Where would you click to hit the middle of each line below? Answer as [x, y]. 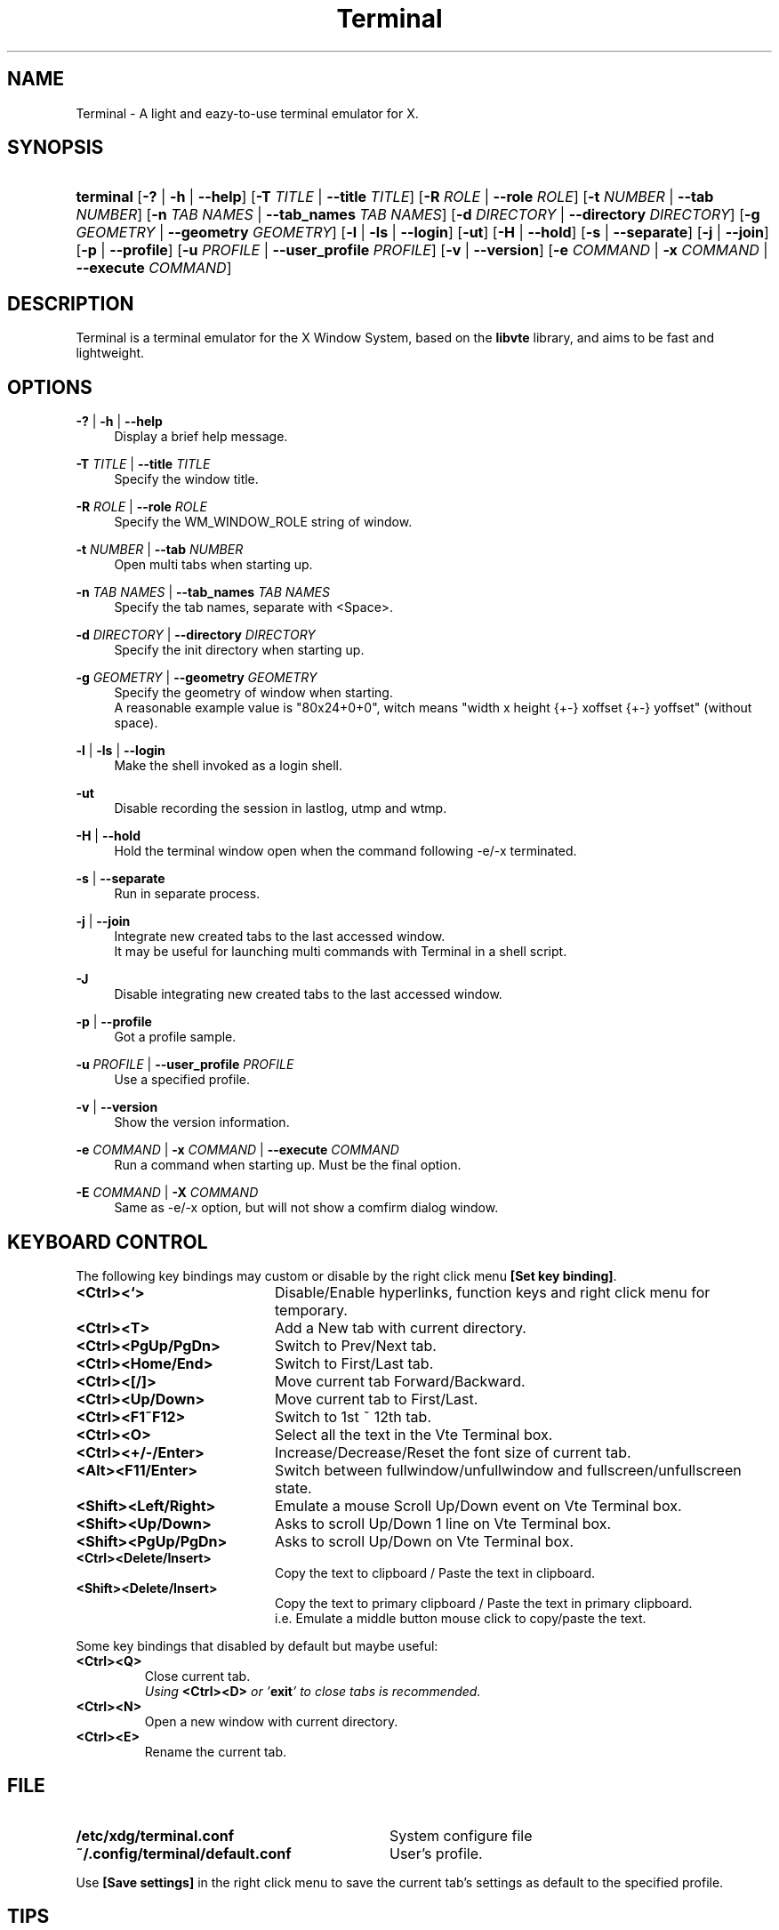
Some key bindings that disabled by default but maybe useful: [257, 1645]
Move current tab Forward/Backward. [400, 1381]
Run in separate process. [187, 894]
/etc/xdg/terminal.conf [155, 1835]
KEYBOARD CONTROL [108, 1242]
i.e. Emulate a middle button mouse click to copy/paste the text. [461, 1618]
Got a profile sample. [175, 1037]
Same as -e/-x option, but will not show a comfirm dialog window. [306, 1208]
